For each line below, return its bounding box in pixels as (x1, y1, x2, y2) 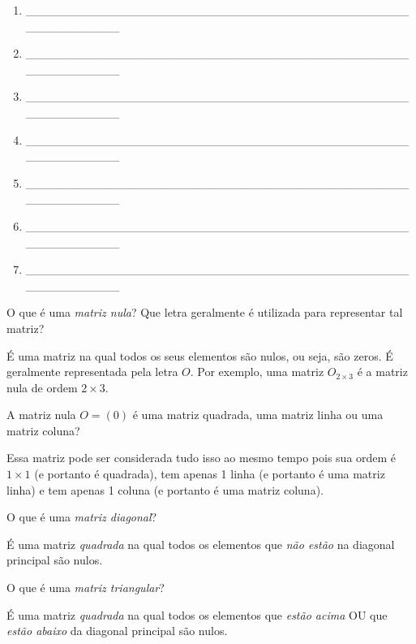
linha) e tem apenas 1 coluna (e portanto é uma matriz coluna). (6, 481, 324, 498)
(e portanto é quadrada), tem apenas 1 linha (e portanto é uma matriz (34, 465, 385, 482)
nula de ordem (6, 378, 78, 395)
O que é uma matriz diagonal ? (6, 508, 157, 525)
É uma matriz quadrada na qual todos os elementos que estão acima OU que (6, 606, 388, 623)
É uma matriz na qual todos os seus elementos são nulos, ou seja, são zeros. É (6, 347, 393, 364)
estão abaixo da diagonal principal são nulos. (6, 622, 228, 639)
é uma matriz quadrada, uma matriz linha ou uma (132, 406, 384, 423)
